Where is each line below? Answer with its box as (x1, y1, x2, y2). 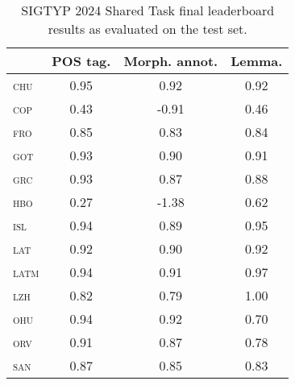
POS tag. (52, 52, 111, 70)
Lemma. (231, 52, 283, 70)
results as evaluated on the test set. (48, 19, 247, 38)
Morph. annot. (123, 52, 218, 70)
